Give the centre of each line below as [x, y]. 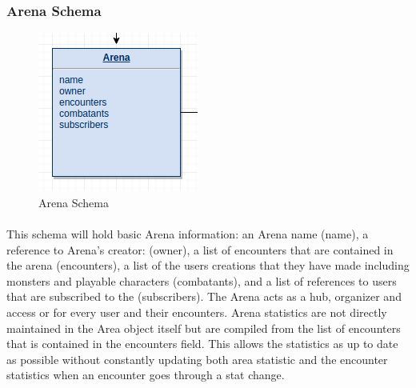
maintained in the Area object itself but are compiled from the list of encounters [204, 328]
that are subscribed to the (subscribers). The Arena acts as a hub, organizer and [204, 296]
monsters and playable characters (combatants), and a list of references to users [202, 280]
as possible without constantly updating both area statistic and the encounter [197, 359]
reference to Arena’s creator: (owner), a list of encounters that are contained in [200, 249]
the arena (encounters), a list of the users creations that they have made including [208, 265]
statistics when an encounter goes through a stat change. [146, 375]
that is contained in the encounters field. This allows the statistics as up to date [202, 344]
